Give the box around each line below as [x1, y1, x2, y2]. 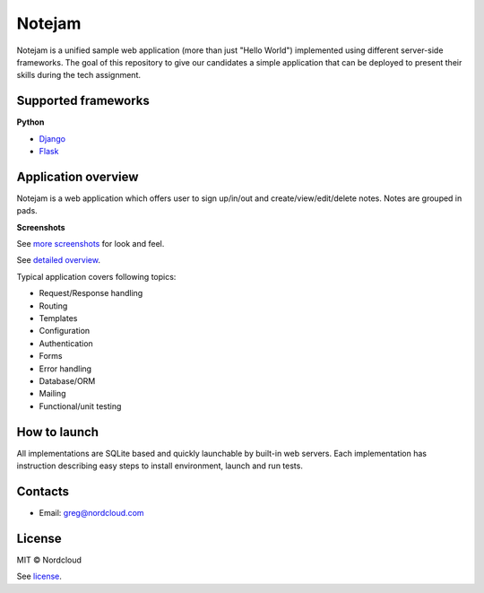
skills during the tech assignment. [16, 70, 141, 81]
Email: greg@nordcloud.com [39, 507, 144, 518]
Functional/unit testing [39, 400, 122, 412]
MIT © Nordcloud [16, 554, 82, 565]
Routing [39, 301, 68, 311]
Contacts [16, 484, 70, 499]
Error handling [39, 363, 92, 374]
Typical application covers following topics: [16, 271, 177, 282]
